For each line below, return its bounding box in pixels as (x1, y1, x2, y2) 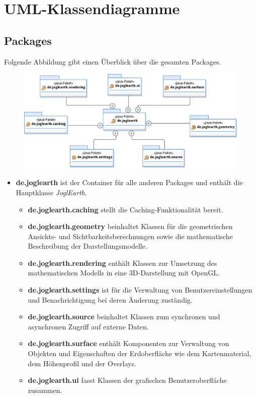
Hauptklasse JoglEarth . (16, 187, 87, 197)
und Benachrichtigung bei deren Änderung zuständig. (28, 294, 193, 305)
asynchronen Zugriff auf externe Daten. (28, 321, 149, 331)
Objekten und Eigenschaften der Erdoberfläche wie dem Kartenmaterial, (28, 348, 251, 359)
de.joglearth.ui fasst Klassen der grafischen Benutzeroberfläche (28, 375, 227, 385)
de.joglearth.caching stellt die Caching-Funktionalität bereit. (28, 204, 223, 214)
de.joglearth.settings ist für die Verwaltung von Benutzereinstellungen (28, 285, 252, 295)
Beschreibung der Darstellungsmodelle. (28, 241, 147, 251)
